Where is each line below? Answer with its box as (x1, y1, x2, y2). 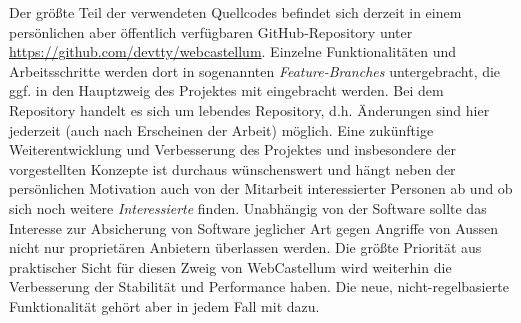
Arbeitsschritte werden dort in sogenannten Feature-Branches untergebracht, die (9, 60, 501, 81)
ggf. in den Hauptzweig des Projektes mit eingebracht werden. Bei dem (9, 80, 444, 101)
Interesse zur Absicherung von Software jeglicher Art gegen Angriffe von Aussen (9, 217, 499, 238)
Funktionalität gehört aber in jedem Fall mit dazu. (9, 295, 320, 316)
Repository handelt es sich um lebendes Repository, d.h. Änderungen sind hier (9, 99, 490, 120)
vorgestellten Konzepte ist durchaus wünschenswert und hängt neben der (9, 158, 456, 179)
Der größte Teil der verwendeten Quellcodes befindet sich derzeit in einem (9, 2, 462, 22)
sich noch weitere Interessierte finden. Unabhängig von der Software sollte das (9, 197, 487, 218)
